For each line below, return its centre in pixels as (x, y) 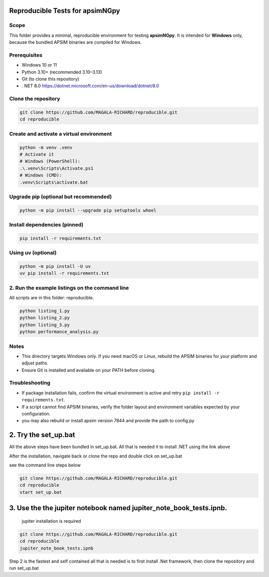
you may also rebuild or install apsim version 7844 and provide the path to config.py (108, 421)
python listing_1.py (45, 311)
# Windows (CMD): (41, 175)
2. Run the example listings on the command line (69, 288)
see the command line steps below (45, 465)
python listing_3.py (45, 325)
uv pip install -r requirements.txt (65, 273)
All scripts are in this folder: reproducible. (52, 298)
